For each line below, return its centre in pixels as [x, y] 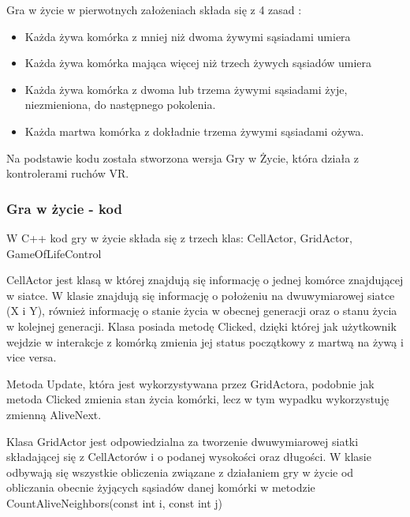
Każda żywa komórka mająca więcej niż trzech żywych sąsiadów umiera [198, 63]
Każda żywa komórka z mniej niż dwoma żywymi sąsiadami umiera [188, 36]
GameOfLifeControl [54, 253]
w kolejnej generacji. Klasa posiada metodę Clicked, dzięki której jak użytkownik [201, 326]
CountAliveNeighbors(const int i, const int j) [115, 502]
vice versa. [32, 357]
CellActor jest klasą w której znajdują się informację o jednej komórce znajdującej [205, 280]
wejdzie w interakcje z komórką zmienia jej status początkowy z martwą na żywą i [205, 341]
